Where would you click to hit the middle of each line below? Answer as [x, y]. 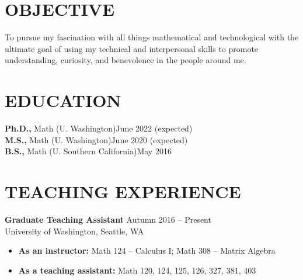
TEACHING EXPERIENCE [123, 191]
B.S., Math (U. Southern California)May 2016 [88, 151]
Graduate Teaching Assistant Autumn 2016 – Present [108, 219]
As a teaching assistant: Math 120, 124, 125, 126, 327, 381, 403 [137, 270]
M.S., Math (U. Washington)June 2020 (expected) [96, 139]
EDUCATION [63, 100]
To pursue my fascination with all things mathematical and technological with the [152, 37]
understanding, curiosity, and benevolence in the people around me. [126, 60]
